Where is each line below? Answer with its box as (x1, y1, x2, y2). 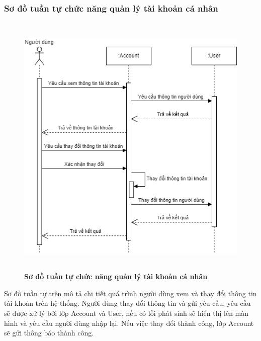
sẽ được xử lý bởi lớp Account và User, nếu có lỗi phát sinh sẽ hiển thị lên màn (4, 307, 249, 318)
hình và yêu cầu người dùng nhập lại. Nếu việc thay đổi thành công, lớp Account (4, 317, 254, 328)
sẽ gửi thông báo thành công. (4, 327, 94, 338)
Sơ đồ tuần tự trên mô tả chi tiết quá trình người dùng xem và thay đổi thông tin (4, 288, 257, 298)
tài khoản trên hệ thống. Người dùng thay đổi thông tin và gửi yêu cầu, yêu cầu (4, 298, 251, 308)
